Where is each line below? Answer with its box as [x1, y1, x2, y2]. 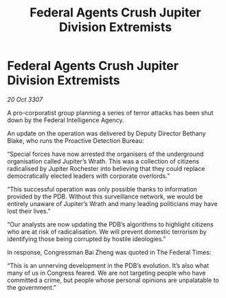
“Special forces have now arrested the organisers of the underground [7, 150, 204, 158]
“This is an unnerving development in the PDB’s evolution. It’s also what [7, 261, 210, 269]
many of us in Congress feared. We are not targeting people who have [7, 268, 206, 277]
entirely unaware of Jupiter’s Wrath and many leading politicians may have [7, 199, 218, 207]
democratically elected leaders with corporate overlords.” [7, 172, 170, 180]
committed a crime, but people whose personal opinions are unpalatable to [7, 276, 220, 284]
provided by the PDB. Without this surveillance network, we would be [7, 192, 203, 200]
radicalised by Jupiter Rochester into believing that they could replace [7, 164, 205, 172]
